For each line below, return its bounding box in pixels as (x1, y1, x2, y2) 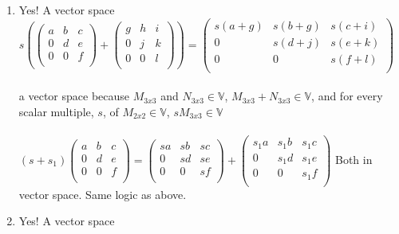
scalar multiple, (18, 103, 94, 119)
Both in (334, 150, 373, 167)
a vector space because (18, 88, 130, 104)
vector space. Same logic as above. (18, 185, 187, 202)
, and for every (311, 88, 383, 104)
